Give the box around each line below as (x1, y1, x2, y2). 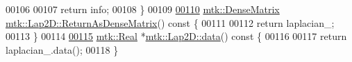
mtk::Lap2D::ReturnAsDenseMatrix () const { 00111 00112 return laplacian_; (6, 15, 335, 30)
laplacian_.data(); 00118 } (6, 42, 119, 56)
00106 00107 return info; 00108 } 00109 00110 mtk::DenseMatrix (6, 2, 280, 16)
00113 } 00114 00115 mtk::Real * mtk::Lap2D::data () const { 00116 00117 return (6, 29, 347, 43)
